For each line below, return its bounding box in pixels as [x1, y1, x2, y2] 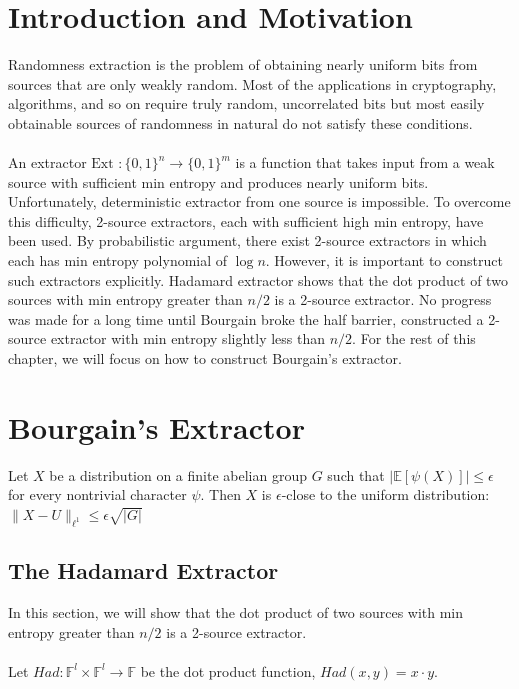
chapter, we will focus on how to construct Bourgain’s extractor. [8, 348, 402, 369]
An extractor [8, 152, 87, 173]
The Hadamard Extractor [8, 555, 279, 586]
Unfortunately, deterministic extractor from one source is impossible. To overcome [8, 191, 511, 212]
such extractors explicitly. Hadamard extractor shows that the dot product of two [8, 269, 508, 290]
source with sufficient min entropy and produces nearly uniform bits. [8, 171, 429, 192]
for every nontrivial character [8, 484, 187, 505]
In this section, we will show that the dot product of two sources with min [8, 601, 464, 622]
